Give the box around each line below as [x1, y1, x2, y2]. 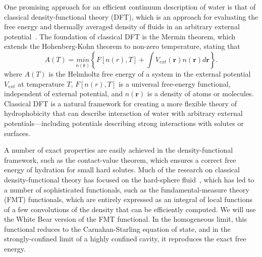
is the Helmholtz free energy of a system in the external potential [48, 68, 251, 79]
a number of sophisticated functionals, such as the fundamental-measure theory [4, 184, 249, 195]
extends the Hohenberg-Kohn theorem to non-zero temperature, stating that [4, 41, 240, 51]
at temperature [18, 78, 65, 89]
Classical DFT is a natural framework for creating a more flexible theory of [4, 98, 237, 108]
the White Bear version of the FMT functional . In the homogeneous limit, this [4, 214, 247, 224]
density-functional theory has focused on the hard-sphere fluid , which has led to [4, 174, 254, 184]
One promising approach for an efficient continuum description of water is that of [4, 2, 256, 12]
